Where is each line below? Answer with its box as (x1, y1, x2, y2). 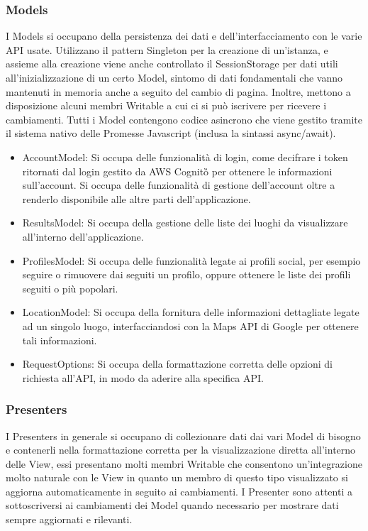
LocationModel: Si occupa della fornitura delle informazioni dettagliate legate (22, 305, 359, 319)
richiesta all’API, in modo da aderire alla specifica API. (22, 370, 264, 385)
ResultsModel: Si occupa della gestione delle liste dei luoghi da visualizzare (22, 215, 348, 230)
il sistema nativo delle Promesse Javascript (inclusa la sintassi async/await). (6, 126, 336, 141)
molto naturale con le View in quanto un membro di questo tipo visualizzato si (6, 470, 348, 485)
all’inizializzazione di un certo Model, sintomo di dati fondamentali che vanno (6, 70, 342, 84)
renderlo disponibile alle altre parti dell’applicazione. (22, 191, 251, 206)
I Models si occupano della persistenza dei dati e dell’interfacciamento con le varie (6, 28, 362, 43)
